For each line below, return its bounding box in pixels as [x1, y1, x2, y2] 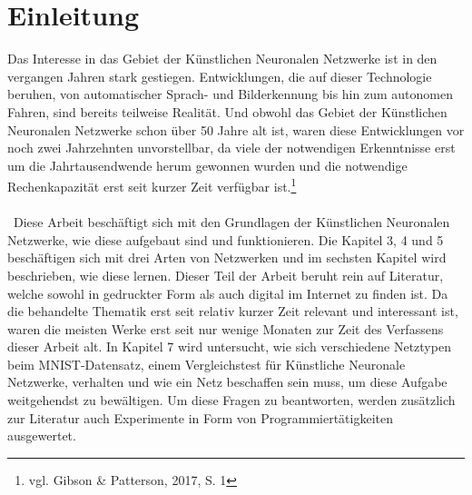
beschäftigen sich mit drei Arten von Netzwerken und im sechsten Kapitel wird [7, 248, 447, 267]
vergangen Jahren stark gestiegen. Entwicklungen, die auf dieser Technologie [7, 66, 432, 85]
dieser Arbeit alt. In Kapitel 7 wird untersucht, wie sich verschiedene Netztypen [7, 337, 451, 356]
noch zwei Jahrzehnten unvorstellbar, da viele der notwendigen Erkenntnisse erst [7, 138, 456, 157]
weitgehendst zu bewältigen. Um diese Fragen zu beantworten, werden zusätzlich [7, 391, 456, 410]
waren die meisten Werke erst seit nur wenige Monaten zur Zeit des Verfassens [7, 319, 444, 338]
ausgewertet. [7, 426, 76, 445]
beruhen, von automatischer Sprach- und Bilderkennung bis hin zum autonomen [7, 84, 453, 104]
